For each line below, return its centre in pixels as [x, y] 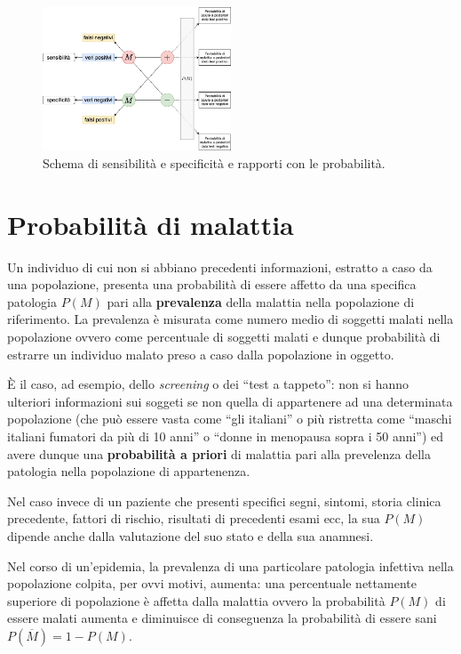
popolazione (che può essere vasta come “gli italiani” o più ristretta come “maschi [230, 419]
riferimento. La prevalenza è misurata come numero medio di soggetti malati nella [230, 319]
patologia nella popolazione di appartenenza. [129, 471]
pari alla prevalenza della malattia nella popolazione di [261, 301]
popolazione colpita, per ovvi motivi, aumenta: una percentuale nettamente [212, 583]
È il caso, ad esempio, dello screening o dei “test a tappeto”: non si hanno [208, 384]
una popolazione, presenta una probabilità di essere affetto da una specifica [212, 284]
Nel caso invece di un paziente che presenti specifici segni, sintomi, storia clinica [224, 501]
